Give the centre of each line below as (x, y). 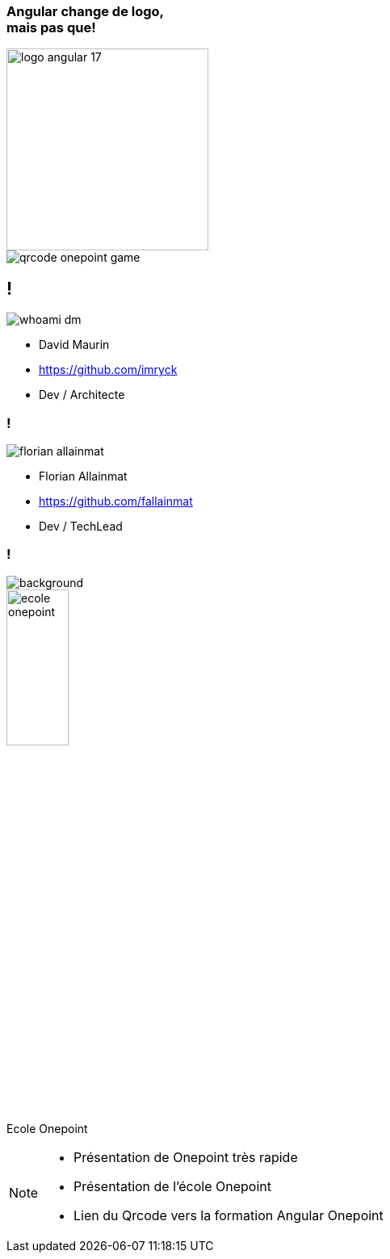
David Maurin (74, 345)
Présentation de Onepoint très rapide (186, 1158)
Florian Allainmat (83, 476)
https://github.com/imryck (108, 370)
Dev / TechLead (81, 526)
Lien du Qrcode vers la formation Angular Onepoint (229, 1216)
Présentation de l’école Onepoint (172, 1187)
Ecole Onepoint (47, 1129)
